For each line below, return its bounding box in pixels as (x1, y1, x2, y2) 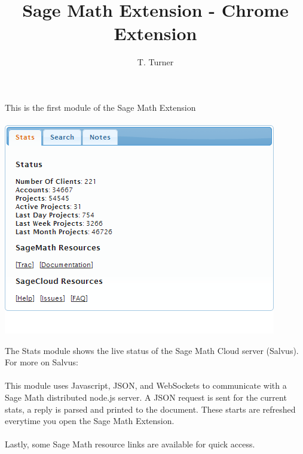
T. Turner (137, 56, 174, 68)
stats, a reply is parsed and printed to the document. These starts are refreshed (5, 402, 296, 415)
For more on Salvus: (5, 356, 78, 368)
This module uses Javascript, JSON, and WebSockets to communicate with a (5, 379, 287, 392)
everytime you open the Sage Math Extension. (5, 414, 175, 427)
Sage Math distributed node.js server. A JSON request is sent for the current (5, 391, 287, 404)
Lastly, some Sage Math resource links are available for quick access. (5, 438, 255, 450)
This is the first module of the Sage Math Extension (5, 101, 196, 113)
